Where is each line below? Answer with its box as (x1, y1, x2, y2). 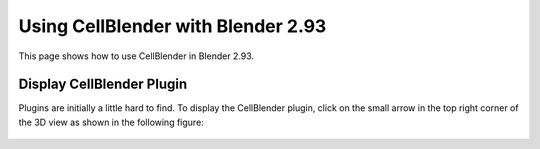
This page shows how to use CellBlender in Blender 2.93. (18, 50, 255, 62)
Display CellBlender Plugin (18, 76, 188, 93)
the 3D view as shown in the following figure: (18, 116, 204, 128)
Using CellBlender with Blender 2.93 (18, 15, 327, 37)
